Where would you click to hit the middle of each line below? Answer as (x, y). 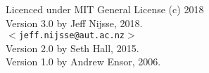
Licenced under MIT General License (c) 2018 (105, 9)
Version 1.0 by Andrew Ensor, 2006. (83, 62)
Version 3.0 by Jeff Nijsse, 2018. (74, 23)
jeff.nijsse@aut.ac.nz (71, 36)
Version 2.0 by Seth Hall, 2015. (72, 48)
